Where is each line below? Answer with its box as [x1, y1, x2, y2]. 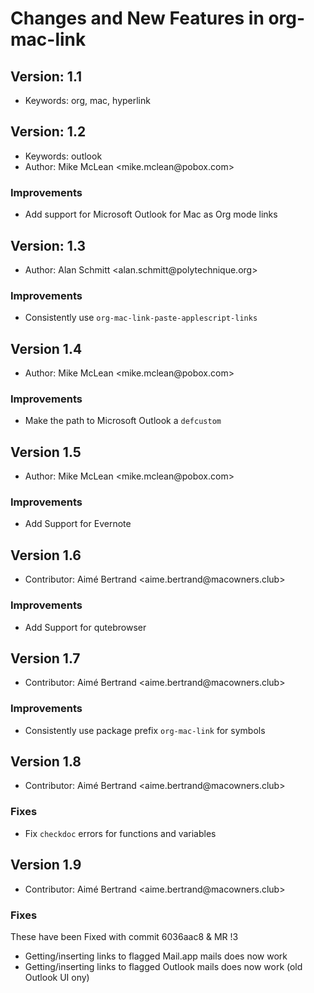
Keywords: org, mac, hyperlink [24, 95, 151, 106]
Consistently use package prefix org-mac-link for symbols [24, 724, 266, 736]
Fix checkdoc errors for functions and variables [24, 827, 217, 839]
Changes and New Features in [10, 7, 265, 30]
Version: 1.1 [10, 68, 83, 85]
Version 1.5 [10, 443, 82, 461]
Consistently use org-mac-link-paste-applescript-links [24, 312, 258, 324]
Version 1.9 [10, 857, 82, 874]
